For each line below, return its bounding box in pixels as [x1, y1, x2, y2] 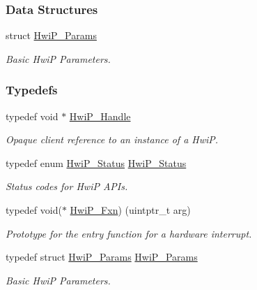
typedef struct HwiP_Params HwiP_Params [6, 249, 198, 264]
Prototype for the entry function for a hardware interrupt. [6, 226, 252, 240]
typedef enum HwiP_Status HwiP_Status [6, 155, 187, 170]
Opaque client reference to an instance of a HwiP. [6, 132, 219, 147]
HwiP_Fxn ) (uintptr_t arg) [70, 203, 191, 217]
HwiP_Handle [69, 108, 131, 123]
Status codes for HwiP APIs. [6, 179, 128, 194]
